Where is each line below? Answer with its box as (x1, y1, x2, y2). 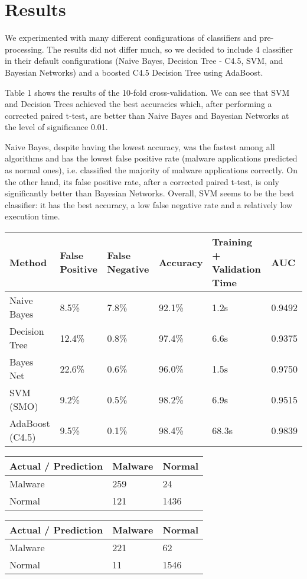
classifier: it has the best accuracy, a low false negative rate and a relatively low (5, 198, 292, 211)
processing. (5, 43, 44, 55)
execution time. (5, 210, 60, 222)
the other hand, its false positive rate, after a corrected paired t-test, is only (5, 175, 279, 187)
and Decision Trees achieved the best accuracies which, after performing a (5, 98, 272, 110)
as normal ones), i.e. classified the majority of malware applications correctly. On (5, 164, 298, 176)
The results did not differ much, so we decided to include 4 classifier (47, 43, 293, 55)
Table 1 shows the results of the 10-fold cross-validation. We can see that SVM (5, 86, 290, 98)
